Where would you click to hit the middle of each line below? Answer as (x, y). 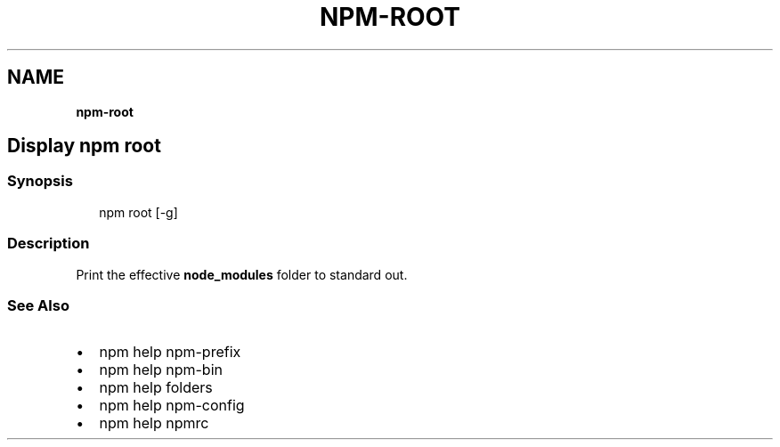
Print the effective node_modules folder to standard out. (242, 274)
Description (49, 244)
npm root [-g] (138, 212)
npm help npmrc (154, 423)
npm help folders (156, 388)
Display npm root (84, 146)
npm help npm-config (172, 406)
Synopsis (40, 181)
